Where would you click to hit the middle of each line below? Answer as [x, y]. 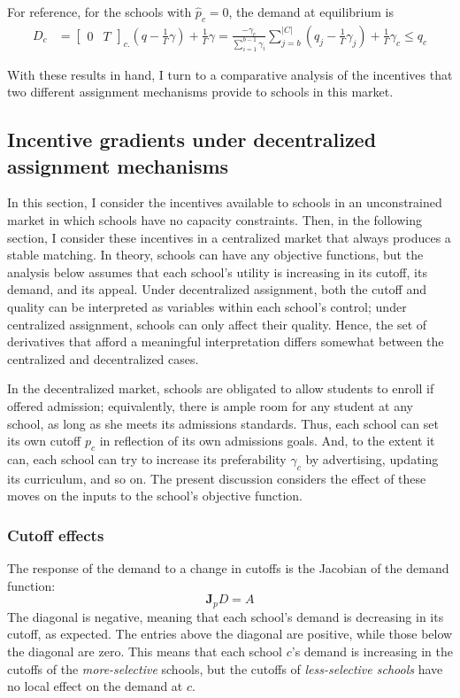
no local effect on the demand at [95, 686]
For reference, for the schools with [100, 12]
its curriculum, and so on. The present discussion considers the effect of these [217, 478]
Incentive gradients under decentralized [192, 140]
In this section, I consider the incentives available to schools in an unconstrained [225, 202]
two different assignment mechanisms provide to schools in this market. [200, 92]
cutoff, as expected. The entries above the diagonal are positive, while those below [230, 634]
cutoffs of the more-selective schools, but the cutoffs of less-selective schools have [225, 668]
